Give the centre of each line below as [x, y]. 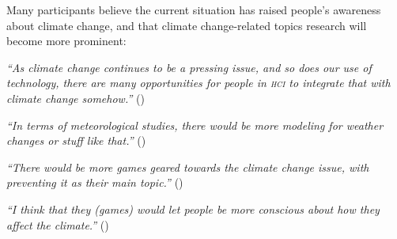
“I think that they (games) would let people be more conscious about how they [193, 209]
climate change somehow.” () [76, 98]
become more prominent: [66, 41]
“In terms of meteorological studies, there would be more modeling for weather [195, 125]
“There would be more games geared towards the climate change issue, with [188, 167]
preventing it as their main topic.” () [95, 182]
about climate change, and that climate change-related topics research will [187, 25]
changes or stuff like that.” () [76, 140]
